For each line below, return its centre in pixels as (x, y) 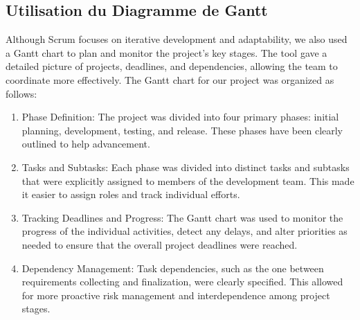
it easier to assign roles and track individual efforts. (131, 194)
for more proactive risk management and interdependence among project (176, 295)
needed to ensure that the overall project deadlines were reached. (160, 244)
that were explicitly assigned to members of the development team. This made (188, 180)
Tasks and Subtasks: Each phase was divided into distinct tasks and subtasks (186, 167)
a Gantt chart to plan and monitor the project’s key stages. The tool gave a (166, 52)
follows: (21, 93)
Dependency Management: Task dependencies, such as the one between (173, 268)
